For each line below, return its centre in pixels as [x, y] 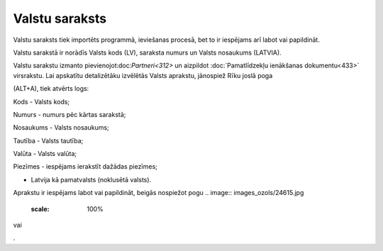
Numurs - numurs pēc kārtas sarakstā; [70, 114]
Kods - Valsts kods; [41, 101]
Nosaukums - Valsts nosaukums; [61, 128]
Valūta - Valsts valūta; [45, 154]
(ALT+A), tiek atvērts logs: [51, 89]
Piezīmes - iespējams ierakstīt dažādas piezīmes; [85, 167]
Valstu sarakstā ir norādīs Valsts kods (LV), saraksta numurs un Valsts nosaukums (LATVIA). [147, 52]
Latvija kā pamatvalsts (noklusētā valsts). [91, 179]
